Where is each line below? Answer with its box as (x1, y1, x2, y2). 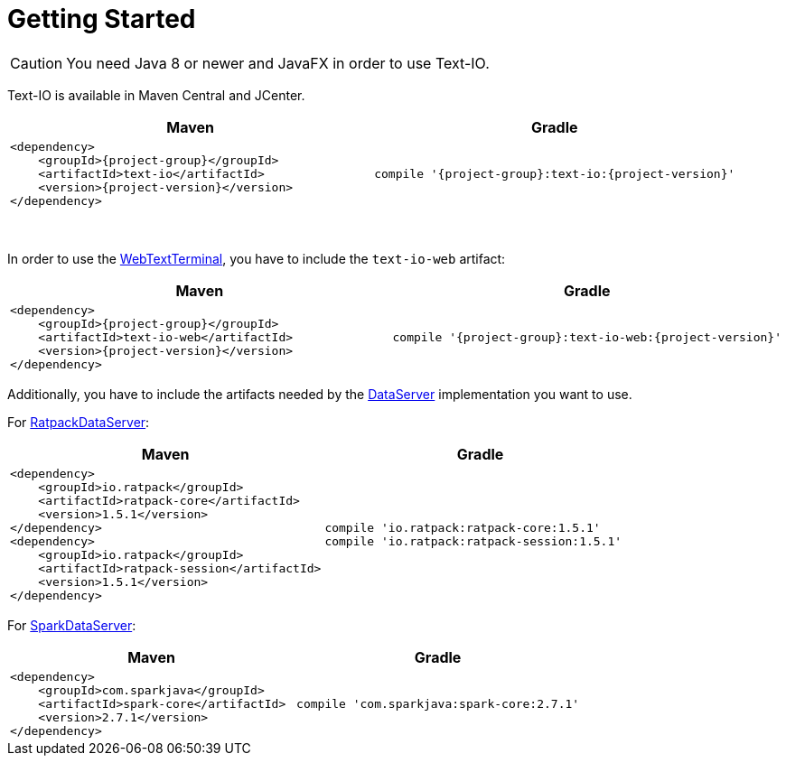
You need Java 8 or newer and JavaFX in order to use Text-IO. (66, 53, 490, 72)
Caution (10, 53, 63, 72)
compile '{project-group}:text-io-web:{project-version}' (392, 330, 781, 344)
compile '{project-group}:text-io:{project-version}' (374, 166, 735, 181)
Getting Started (7, 4, 196, 34)
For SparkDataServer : (7, 617, 136, 633)
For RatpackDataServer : (7, 414, 150, 430)
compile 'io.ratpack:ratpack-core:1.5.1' (324, 520, 601, 535)
